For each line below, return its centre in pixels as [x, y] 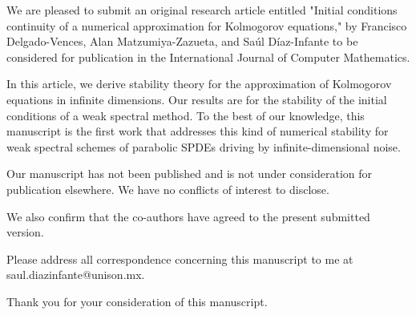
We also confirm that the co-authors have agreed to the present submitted [188, 216]
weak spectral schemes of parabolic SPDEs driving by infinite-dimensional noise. [204, 146]
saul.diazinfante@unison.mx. [76, 275]
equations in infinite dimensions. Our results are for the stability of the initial [197, 99]
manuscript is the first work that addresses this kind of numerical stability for [198, 131]
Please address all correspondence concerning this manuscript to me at [180, 258]
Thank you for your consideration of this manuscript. [137, 301]
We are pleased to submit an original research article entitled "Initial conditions [202, 10]
